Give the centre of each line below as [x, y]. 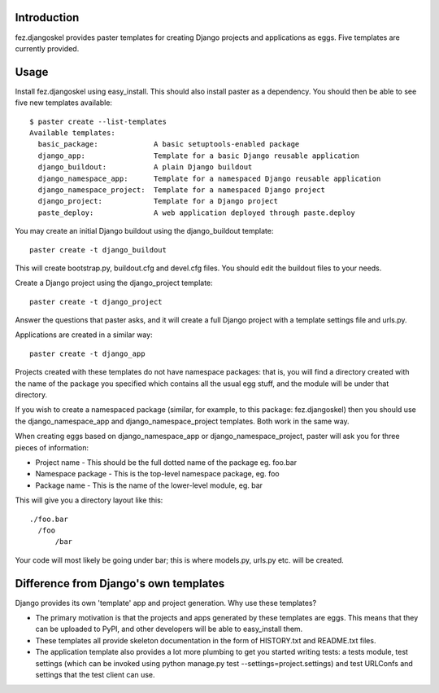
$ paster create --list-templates [98, 121]
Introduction [47, 18]
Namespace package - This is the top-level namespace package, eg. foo [157, 474]
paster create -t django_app [87, 353]
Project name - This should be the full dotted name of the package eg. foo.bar [166, 462]
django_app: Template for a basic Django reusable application [199, 156]
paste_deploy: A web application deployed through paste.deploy [196, 213]
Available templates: [72, 133]
